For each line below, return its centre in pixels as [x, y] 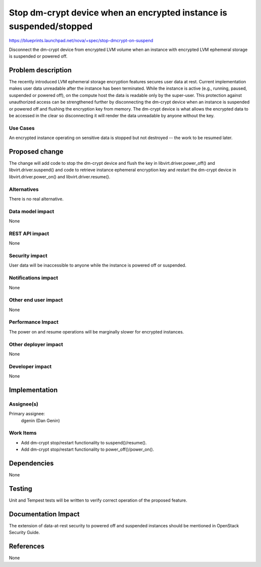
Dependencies [31, 463]
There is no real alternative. [36, 199]
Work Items [23, 433]
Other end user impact [36, 300]
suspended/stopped [51, 26]
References [27, 546]
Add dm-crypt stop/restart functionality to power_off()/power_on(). [87, 449]
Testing [21, 489]
